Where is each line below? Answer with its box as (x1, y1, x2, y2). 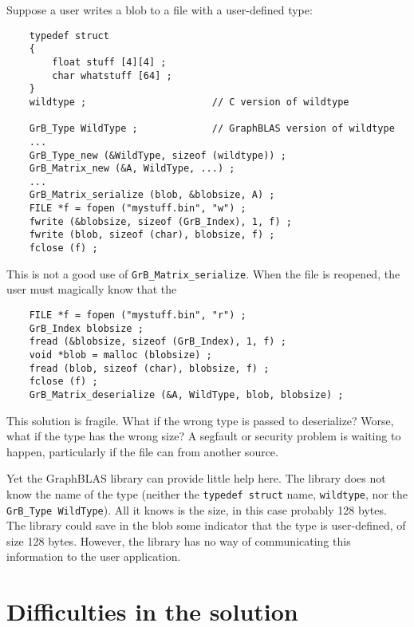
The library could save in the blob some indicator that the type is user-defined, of (6, 517, 406, 534)
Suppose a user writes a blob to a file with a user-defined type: (6, 2, 313, 18)
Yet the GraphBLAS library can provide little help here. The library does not (6, 470, 386, 487)
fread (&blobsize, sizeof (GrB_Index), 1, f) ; (29, 336, 286, 348)
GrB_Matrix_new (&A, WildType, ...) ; (29, 163, 235, 175)
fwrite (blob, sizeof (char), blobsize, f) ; (29, 229, 275, 241)
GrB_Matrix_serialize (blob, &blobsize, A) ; (29, 189, 275, 201)
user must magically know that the (6, 281, 177, 298)
